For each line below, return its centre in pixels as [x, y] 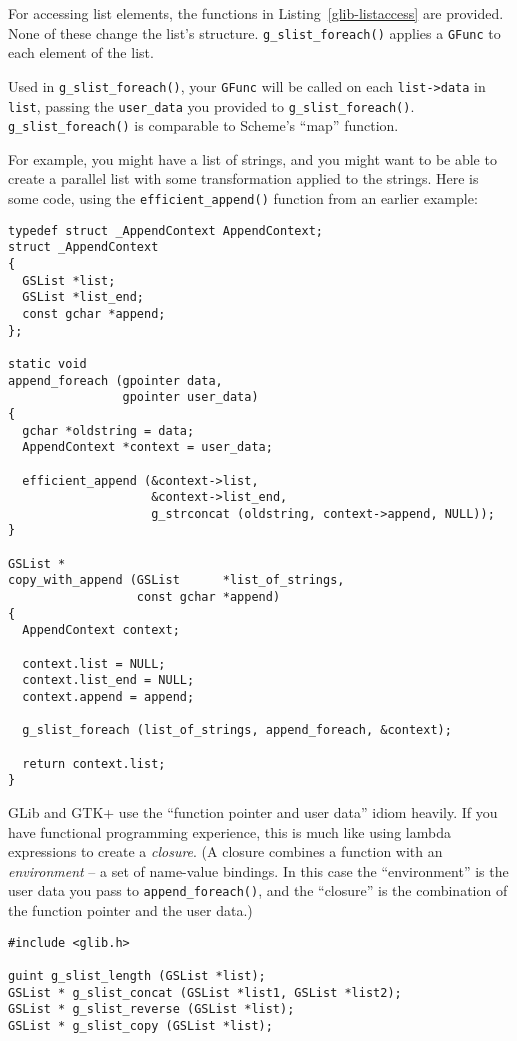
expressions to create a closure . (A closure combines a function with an [225, 851]
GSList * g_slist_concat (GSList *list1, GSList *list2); [205, 992]
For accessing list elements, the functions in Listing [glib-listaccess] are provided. [256, 13]
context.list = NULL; [94, 663]
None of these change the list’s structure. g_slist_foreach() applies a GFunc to [254, 32]
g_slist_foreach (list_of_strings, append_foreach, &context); [237, 730]
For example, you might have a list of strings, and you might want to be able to [252, 158]
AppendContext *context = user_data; [147, 447]
